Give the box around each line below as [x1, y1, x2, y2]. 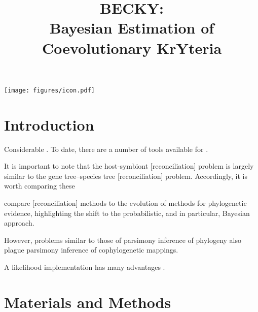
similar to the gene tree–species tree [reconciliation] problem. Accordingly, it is [4, 170, 248, 181]
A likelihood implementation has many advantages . [4, 261, 165, 272]
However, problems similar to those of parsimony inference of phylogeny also [4, 234, 242, 245]
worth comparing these [4, 180, 75, 191]
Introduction [4, 114, 94, 135]
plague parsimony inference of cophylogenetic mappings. [4, 244, 178, 255]
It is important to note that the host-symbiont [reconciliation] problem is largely [4, 161, 254, 171]
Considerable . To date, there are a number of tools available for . [4, 143, 208, 154]
